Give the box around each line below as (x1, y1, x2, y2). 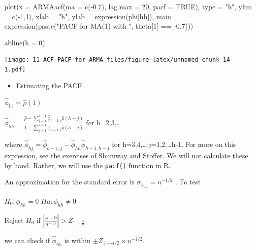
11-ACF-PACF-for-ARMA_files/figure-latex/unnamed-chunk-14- (32, 56, 234, 64)
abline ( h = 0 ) (4, 37, 45, 47)
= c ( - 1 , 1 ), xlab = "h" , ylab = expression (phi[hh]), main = (4, 11, 179, 21)
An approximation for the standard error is (4, 177, 135, 187)
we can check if (4, 235, 50, 245)
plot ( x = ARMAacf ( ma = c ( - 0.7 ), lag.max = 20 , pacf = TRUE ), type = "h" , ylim (4, 1, 252, 11)
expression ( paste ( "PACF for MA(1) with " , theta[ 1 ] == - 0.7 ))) (4, 21, 193, 31)
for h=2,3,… (86, 117, 121, 128)
